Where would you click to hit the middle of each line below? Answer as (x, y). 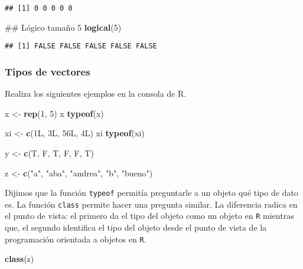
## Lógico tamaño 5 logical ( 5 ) (63, 27)
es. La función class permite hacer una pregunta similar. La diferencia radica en (151, 204)
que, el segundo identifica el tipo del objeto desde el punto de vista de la (136, 227)
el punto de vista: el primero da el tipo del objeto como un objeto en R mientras (149, 216)
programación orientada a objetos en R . (76, 239)
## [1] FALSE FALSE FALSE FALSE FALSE (81, 46)
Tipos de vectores (48, 71)
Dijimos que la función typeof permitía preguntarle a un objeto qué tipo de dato (151, 193)
